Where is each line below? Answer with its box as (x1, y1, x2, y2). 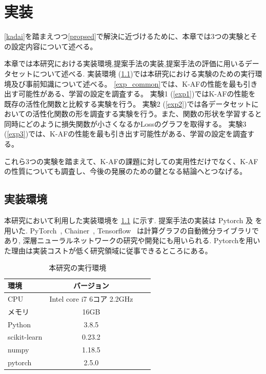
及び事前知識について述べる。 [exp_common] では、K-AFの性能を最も (11, 78, 243, 89)
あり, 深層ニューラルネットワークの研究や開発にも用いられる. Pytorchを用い (4, 235, 260, 246)
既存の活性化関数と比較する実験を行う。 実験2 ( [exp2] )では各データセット (4, 98, 252, 109)
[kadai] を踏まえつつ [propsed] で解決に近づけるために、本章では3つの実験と (4, 31, 250, 42)
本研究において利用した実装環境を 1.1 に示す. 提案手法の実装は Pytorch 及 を (4, 215, 262, 226)
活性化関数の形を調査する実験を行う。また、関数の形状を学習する (32, 108, 255, 119)
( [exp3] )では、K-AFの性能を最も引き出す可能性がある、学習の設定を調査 (4, 128, 248, 139)
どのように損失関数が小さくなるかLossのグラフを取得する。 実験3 (25, 118, 247, 129)
